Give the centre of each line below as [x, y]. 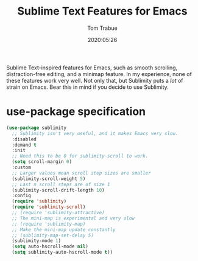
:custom [22, 167]
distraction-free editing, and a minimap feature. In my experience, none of [99, 74]
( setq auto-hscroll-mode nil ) [50, 247]
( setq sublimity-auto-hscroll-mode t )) [62, 252]
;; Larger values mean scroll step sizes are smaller [81, 173]
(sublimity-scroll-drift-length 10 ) [58, 190]
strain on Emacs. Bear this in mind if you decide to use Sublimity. [87, 87]
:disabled [24, 139]
